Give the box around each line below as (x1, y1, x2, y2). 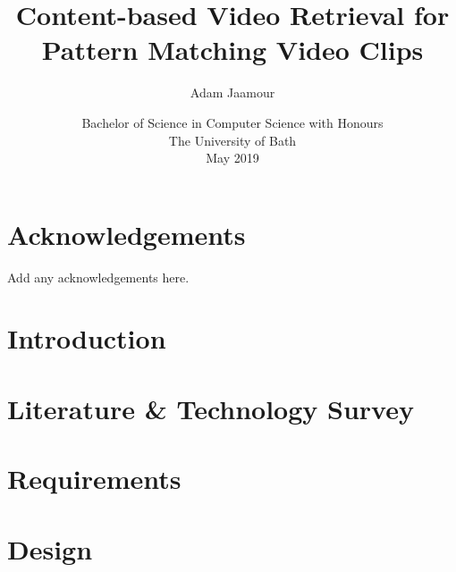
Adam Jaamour (190, 83, 275, 102)
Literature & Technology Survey (7, 390, 414, 426)
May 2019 (206, 148, 259, 167)
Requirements (7, 460, 182, 497)
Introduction (7, 320, 166, 357)
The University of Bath (168, 130, 297, 149)
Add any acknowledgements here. (7, 267, 190, 286)
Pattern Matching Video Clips (41, 31, 424, 68)
